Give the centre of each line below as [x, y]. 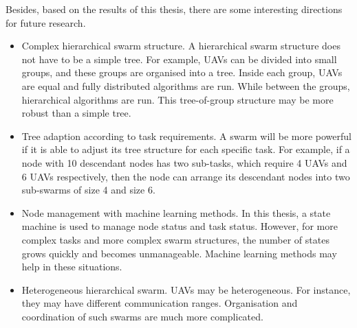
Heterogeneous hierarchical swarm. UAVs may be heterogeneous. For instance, [186, 289]
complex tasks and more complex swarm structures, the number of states [175, 239]
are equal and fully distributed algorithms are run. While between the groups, [186, 85]
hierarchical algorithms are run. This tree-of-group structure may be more [177, 99]
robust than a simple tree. [76, 113]
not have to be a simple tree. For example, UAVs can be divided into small [179, 59]
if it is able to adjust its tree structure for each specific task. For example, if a [186, 149]
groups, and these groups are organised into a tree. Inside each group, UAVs [182, 72]
